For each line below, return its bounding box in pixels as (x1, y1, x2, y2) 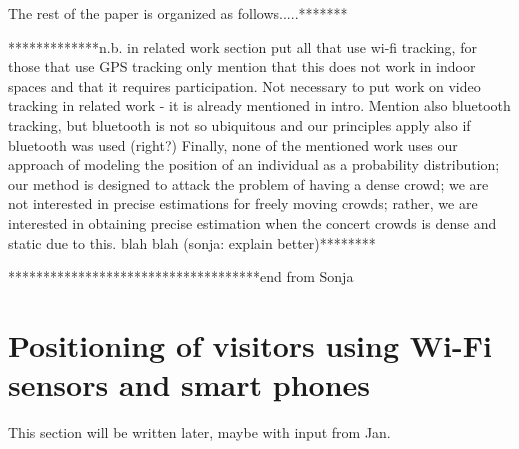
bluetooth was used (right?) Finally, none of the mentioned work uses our (8, 134, 458, 155)
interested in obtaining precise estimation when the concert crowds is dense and (8, 212, 497, 233)
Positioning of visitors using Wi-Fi (8, 324, 492, 365)
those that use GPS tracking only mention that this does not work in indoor (8, 56, 476, 77)
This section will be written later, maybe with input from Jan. (8, 422, 391, 443)
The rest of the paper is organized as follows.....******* (8, 3, 348, 23)
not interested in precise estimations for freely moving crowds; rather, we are (8, 193, 478, 214)
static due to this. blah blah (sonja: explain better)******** (8, 232, 376, 253)
